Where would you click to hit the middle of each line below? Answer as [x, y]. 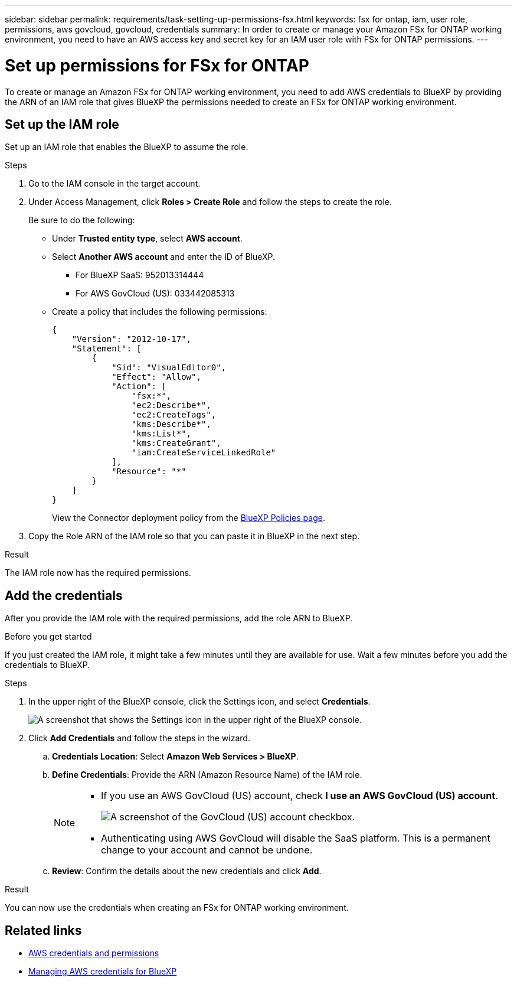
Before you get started [48, 637]
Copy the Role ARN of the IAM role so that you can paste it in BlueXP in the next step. [194, 536]
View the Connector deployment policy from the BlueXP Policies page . [189, 518]
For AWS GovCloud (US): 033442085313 [155, 294]
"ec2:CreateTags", [174, 415]
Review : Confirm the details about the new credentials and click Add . [187, 871]
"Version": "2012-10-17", [132, 339]
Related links [43, 930]
